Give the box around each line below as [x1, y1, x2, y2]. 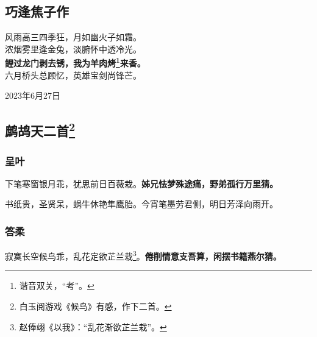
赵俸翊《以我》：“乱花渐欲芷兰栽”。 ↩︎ [19, 320, 167, 333]
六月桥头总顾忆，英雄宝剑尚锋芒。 [5, 68, 141, 81]
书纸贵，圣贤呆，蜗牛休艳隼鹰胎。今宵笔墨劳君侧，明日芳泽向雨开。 [5, 197, 278, 210]
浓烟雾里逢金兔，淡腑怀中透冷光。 [5, 42, 141, 55]
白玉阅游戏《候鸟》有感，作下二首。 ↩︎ [19, 300, 172, 313]
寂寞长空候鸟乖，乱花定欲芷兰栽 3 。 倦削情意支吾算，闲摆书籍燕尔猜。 [5, 248, 282, 262]
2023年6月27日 [5, 89, 60, 102]
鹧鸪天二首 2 [5, 119, 76, 140]
